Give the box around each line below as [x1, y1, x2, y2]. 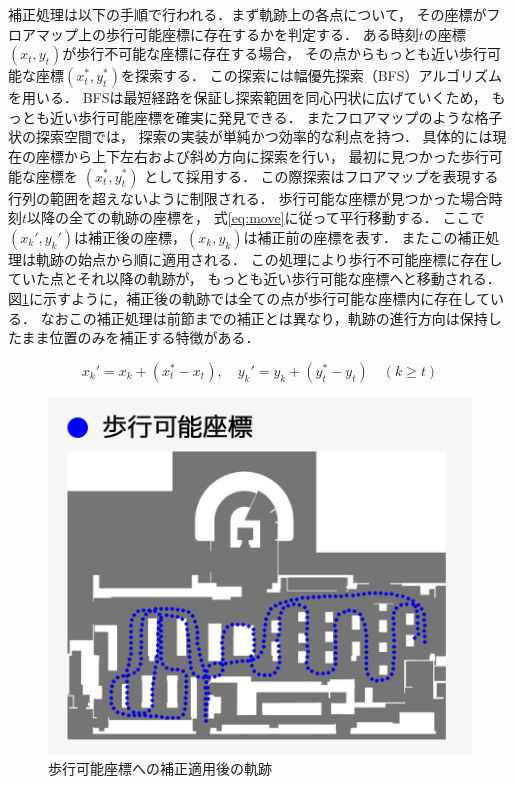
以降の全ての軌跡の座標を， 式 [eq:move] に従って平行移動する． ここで [27, 207, 485, 228]
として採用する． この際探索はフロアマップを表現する [144, 165, 499, 186]
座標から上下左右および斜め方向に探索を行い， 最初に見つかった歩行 [35, 145, 489, 166]
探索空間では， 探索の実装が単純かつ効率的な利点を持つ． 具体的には [35, 126, 493, 147]
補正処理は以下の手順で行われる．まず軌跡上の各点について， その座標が [8, 4, 487, 24]
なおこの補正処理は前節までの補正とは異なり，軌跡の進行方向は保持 [40, 307, 488, 328]
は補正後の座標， [74, 226, 187, 247]
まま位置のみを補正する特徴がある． [21, 327, 260, 348]
